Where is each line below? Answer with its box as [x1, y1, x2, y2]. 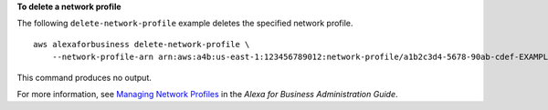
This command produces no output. [16, 72, 153, 83]
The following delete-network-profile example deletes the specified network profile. [16, 18, 353, 29]
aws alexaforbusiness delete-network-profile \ [33, 39, 250, 49]
